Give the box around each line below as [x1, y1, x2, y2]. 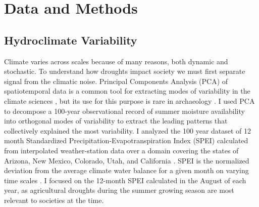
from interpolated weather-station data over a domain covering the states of [4, 145, 239, 155]
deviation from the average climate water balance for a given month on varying [4, 165, 249, 176]
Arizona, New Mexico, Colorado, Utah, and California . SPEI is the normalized [4, 155, 249, 165]
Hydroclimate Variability [4, 32, 137, 48]
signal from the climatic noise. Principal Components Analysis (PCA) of [4, 75, 228, 86]
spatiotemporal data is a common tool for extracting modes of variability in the [4, 86, 250, 96]
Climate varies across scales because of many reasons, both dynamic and [4, 56, 228, 66]
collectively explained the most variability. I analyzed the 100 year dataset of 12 [4, 125, 251, 136]
